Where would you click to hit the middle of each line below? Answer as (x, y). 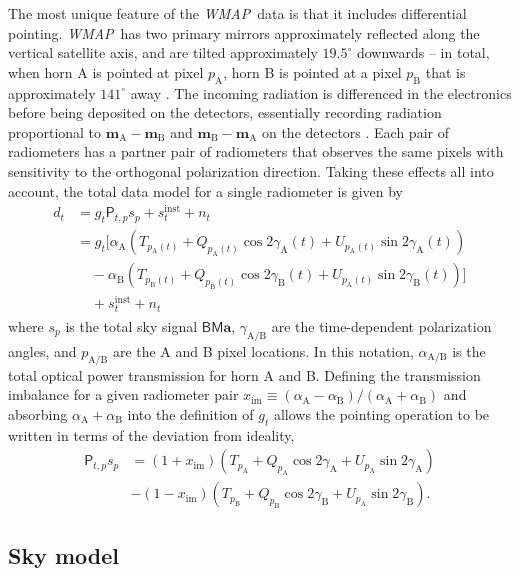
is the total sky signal (131, 326)
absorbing (38, 413)
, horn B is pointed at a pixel (312, 71)
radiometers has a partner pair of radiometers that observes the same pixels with (256, 151)
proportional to (55, 131)
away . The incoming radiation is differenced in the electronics (321, 92)
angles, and (42, 350)
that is (445, 71)
